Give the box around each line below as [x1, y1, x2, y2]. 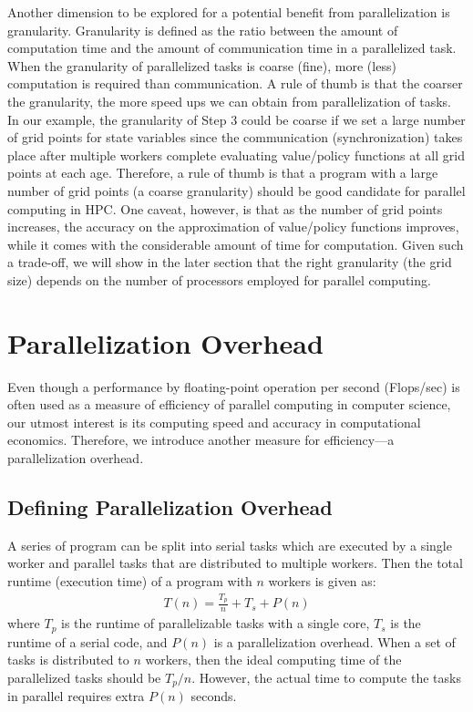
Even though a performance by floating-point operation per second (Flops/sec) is [7, 377, 460, 396]
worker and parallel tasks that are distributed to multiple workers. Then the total [7, 553, 463, 573]
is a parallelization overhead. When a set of [213, 632, 456, 651]
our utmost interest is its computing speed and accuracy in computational [7, 412, 421, 431]
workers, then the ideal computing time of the [145, 650, 402, 669]
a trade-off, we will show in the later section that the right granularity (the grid [7, 253, 452, 272]
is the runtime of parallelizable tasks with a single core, [61, 614, 370, 633]
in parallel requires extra [7, 686, 145, 706]
